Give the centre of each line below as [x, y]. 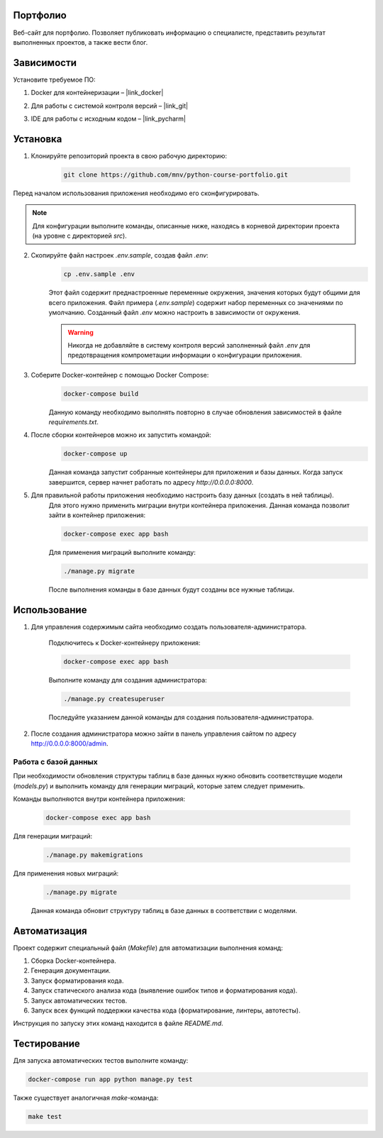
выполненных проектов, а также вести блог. [81, 42]
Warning [81, 332]
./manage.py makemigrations [94, 855]
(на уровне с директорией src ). [79, 236]
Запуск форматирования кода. [77, 980]
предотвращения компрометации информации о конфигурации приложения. [185, 355]
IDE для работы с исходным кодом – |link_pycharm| [108, 118]
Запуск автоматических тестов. [79, 1000]
